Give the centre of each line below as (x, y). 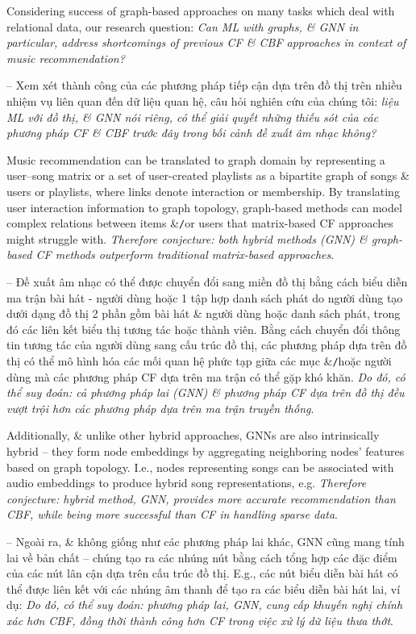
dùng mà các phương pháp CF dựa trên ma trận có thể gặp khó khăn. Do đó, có (206, 376)
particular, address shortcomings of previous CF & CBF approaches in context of (206, 42)
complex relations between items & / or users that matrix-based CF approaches (200, 223)
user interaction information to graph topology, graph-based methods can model (204, 207)
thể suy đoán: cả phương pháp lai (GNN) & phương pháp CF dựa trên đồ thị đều (206, 392)
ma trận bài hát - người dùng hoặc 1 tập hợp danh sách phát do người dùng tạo (205, 297)
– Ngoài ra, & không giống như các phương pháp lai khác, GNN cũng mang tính (206, 541)
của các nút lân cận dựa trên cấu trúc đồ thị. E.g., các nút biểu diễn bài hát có (202, 573)
